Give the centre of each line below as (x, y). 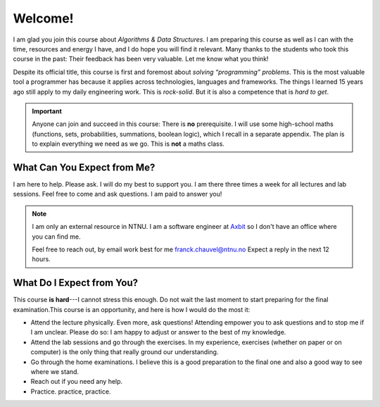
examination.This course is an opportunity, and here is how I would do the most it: (132, 309)
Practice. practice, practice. (71, 392)
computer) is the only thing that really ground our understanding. (125, 352)
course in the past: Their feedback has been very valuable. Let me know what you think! (141, 59)
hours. (41, 259)
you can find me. (56, 237)
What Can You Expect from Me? (84, 167)
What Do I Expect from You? (76, 283)
